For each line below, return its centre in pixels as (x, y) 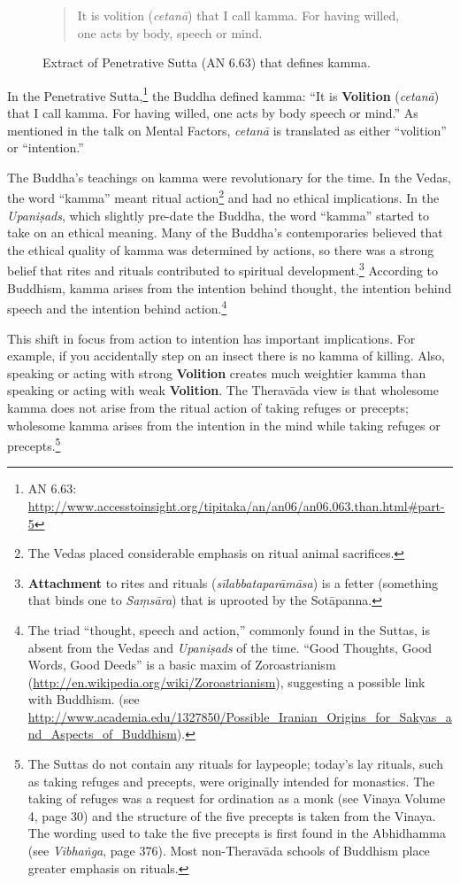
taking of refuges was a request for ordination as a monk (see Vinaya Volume (237, 798)
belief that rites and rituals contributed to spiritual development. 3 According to (222, 269)
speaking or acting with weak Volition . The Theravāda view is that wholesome (223, 390)
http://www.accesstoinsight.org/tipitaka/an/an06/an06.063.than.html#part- (236, 505)
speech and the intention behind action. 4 (117, 307)
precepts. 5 (34, 444)
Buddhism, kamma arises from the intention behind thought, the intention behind (230, 287)
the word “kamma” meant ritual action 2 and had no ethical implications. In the (223, 197)
